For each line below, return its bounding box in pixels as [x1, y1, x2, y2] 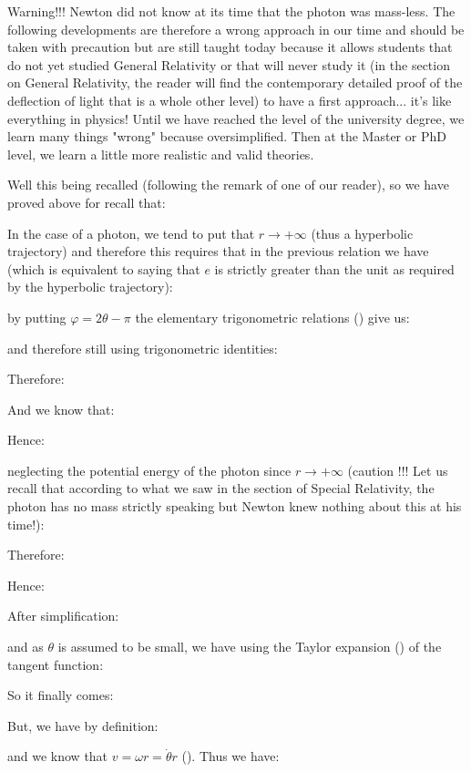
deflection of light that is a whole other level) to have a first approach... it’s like [7, 90, 452, 109]
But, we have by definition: [7, 715, 159, 735]
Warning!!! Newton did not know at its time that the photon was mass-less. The [7, 2, 456, 20]
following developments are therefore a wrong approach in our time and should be [7, 19, 465, 38]
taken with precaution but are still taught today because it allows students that [7, 37, 453, 57]
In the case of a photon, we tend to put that [7, 223, 255, 242]
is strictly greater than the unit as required [214, 259, 455, 278]
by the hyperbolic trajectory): [7, 277, 173, 296]
